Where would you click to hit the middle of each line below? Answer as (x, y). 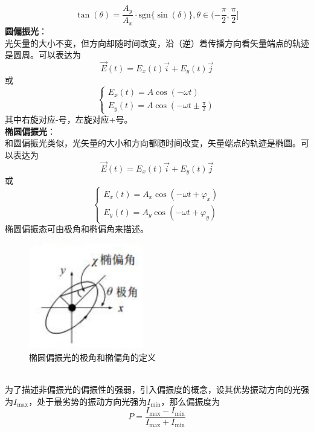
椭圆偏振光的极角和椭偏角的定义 (92, 357)
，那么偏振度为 (191, 401)
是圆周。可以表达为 (43, 55)
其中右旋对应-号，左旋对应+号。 (69, 119)
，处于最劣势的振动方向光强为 (88, 401)
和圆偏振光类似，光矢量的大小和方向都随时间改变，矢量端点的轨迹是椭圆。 (153, 143)
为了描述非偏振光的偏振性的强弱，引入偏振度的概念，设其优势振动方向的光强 (157, 389)
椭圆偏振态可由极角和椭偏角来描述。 (77, 229)
